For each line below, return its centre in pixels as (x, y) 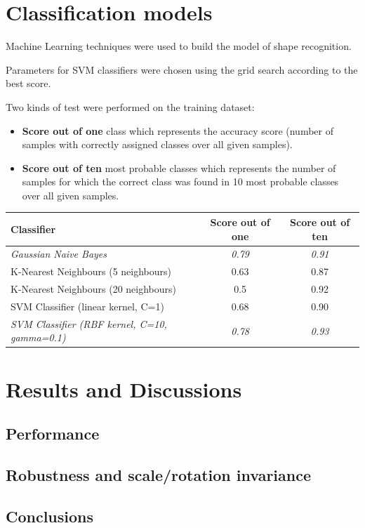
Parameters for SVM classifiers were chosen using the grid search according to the (182, 69)
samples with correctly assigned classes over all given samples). (157, 144)
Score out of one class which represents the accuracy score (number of (178, 130)
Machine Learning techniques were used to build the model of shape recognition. (179, 46)
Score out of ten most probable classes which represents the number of (179, 167)
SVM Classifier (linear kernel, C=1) (87, 306)
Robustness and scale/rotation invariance (158, 475)
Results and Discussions (124, 389)
